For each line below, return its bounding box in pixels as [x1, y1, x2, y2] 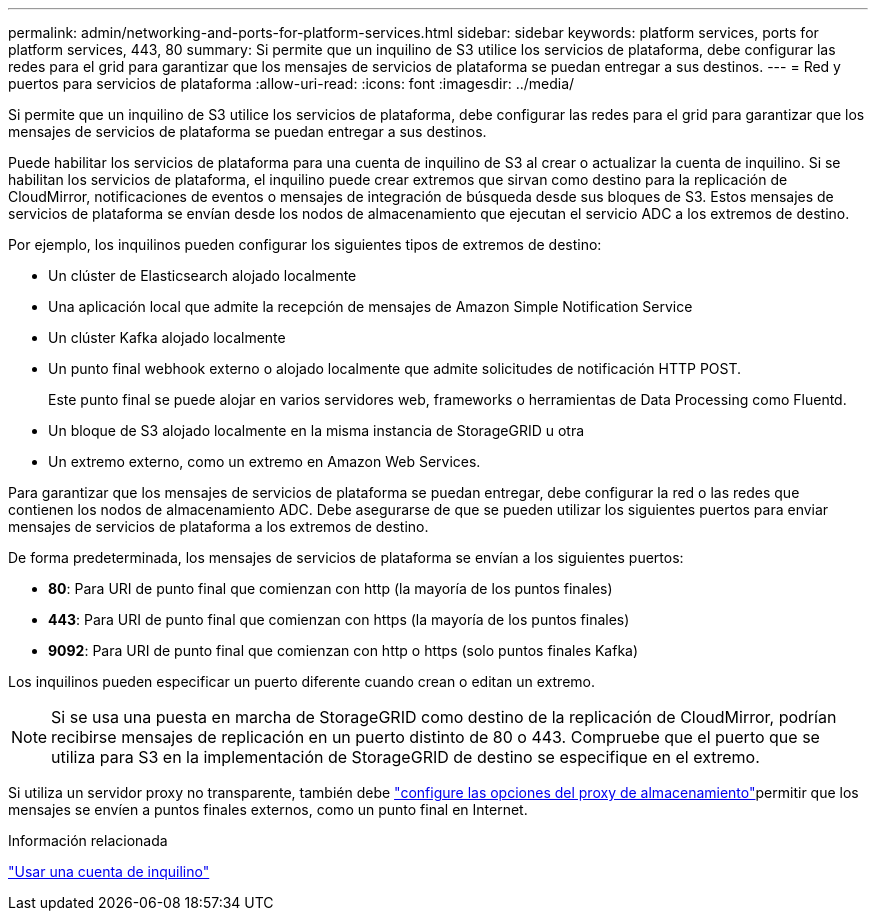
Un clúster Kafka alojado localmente [48, 329, 286, 346]
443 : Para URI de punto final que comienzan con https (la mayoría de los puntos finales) [48, 611, 630, 628]
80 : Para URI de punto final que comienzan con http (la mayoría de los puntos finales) [48, 580, 613, 597]
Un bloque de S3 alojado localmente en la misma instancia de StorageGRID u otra [48, 422, 585, 439]
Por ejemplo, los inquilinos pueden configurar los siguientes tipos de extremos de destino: [8, 236, 602, 253]
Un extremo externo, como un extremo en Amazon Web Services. [48, 453, 481, 470]
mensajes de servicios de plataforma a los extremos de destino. [8, 518, 429, 535]
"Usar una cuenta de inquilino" [8, 863, 210, 880]
